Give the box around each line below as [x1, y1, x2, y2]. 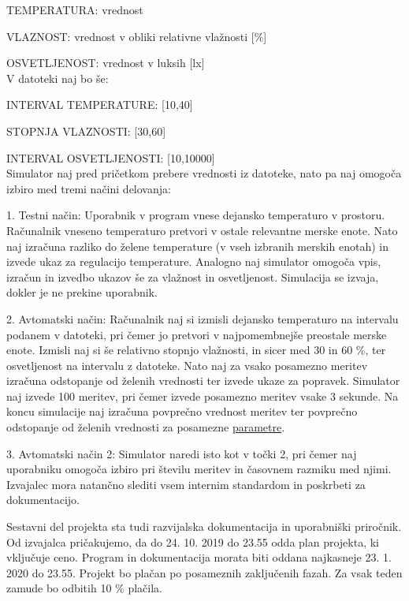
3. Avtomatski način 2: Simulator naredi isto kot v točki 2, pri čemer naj [6, 445, 357, 461]
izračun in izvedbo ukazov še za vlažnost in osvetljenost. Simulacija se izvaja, [6, 268, 379, 285]
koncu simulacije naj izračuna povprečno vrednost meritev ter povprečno [6, 403, 358, 420]
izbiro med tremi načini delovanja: [6, 180, 171, 196]
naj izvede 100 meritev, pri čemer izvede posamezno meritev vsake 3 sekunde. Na [6, 387, 399, 404]
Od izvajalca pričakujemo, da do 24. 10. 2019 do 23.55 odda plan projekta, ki [6, 533, 380, 550]
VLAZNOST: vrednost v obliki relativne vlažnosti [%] [6, 28, 267, 44]
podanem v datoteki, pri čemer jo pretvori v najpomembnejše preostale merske [6, 326, 387, 342]
